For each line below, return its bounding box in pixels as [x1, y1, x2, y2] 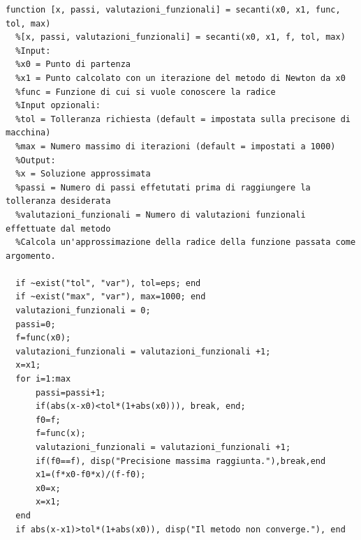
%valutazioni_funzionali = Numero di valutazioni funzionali [15, 209, 306, 220]
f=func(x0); [15, 333, 71, 343]
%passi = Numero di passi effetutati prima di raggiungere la [15, 182, 311, 193]
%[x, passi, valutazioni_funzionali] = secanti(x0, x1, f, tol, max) [15, 32, 346, 43]
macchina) [6, 128, 51, 138]
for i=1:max [15, 374, 71, 384]
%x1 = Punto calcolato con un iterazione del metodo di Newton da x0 [15, 73, 346, 83]
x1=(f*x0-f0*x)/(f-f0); [35, 470, 146, 480]
